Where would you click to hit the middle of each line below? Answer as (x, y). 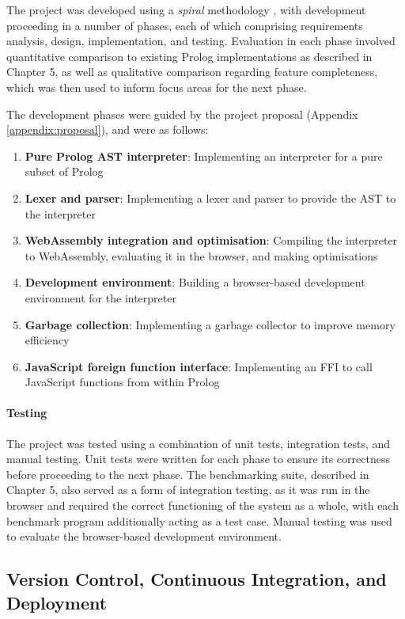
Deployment (57, 602)
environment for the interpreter (100, 297)
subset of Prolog (64, 171)
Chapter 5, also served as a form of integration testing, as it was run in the (188, 490)
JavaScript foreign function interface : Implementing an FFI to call (199, 366)
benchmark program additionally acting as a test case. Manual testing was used (199, 520)
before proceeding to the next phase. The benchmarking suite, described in (188, 474)
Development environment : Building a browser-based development (195, 282)
